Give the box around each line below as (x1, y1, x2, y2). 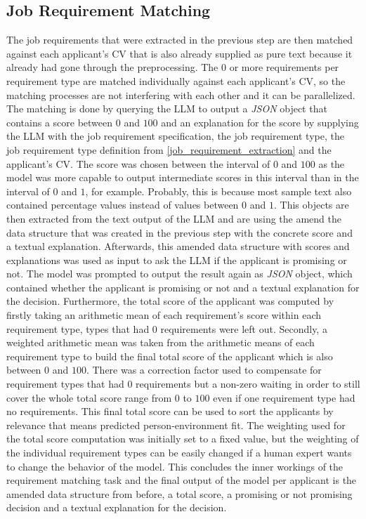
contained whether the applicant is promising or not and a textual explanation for (6, 280, 360, 294)
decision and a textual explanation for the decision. (6, 500, 227, 515)
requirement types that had (6, 376, 124, 391)
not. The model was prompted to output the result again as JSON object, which (6, 266, 353, 281)
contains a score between (6, 114, 113, 129)
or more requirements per (229, 60, 339, 74)
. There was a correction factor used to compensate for (86, 362, 322, 377)
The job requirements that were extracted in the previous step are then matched (6, 32, 353, 47)
